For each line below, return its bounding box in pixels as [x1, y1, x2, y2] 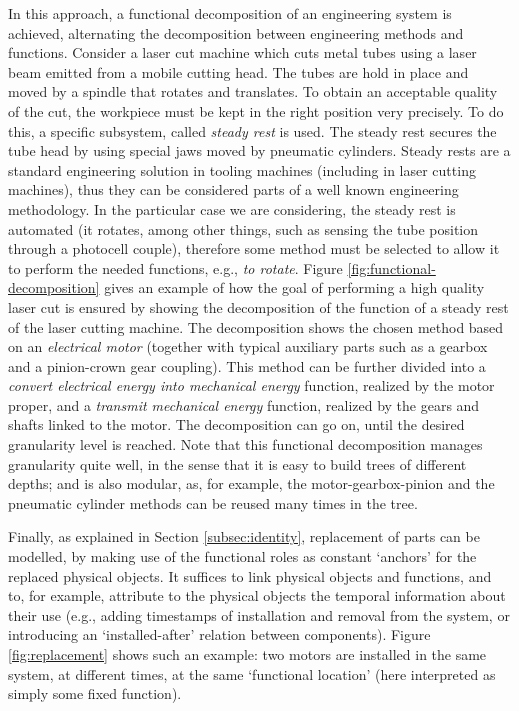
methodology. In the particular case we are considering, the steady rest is [8, 198, 456, 219]
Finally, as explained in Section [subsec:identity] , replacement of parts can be [8, 526, 480, 547]
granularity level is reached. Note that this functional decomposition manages [8, 434, 483, 455]
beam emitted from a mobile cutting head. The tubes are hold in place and [8, 61, 469, 82]
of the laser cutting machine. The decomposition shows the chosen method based [8, 316, 504, 337]
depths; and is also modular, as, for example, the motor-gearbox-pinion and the [8, 473, 495, 494]
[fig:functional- [347, 257, 436, 278]
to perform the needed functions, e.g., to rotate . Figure [8, 257, 343, 278]
